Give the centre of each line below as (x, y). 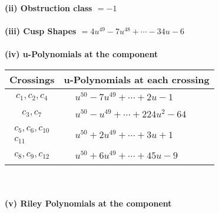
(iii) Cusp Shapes (41, 31)
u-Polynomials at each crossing (137, 79)
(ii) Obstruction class (49, 8)
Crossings (32, 79)
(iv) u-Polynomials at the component (82, 54)
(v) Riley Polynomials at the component (88, 203)
